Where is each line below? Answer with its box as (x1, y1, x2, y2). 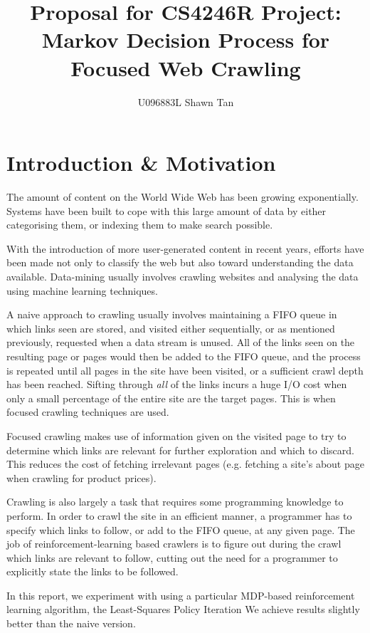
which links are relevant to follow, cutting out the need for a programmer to (6, 550, 338, 565)
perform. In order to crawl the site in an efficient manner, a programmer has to (6, 508, 352, 523)
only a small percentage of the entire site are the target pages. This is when (6, 390, 336, 405)
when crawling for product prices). (6, 470, 157, 485)
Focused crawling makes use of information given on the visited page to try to (6, 428, 347, 443)
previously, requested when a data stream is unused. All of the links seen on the (6, 335, 355, 350)
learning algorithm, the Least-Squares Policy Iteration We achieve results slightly (6, 602, 360, 617)
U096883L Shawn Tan (137, 94, 234, 109)
